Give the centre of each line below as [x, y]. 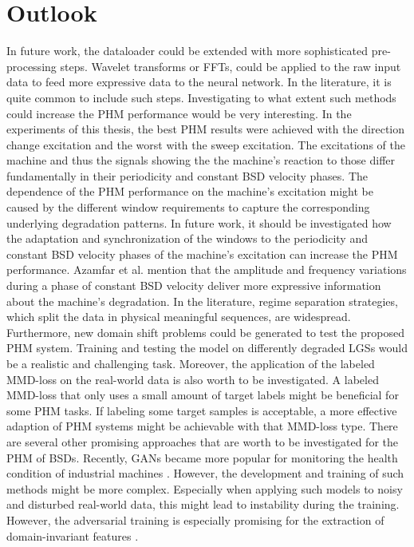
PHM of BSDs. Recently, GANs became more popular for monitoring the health [202, 457]
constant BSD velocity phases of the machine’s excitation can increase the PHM [202, 254]
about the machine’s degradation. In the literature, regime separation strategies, [202, 301]
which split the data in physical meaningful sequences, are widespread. [179, 317]
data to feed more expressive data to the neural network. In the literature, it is [199, 82]
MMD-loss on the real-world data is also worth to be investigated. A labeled [193, 379]
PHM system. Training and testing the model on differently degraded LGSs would [207, 348]
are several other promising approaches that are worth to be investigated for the [202, 441]
